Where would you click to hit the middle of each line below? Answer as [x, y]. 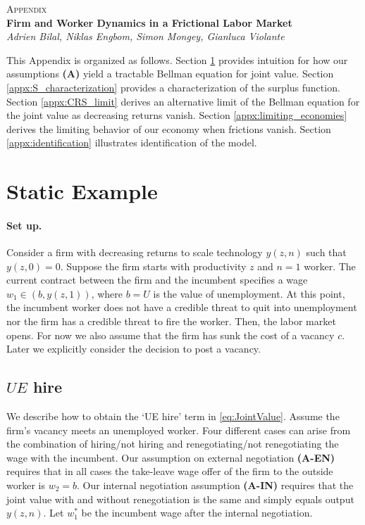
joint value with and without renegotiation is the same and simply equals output [180, 499]
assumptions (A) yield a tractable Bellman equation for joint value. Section [170, 74]
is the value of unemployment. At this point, [249, 293]
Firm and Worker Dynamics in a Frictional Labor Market [149, 22]
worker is [26, 485]
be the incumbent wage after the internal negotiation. [197, 513]
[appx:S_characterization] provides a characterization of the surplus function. [173, 87]
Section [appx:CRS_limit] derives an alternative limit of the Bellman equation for [183, 101]
